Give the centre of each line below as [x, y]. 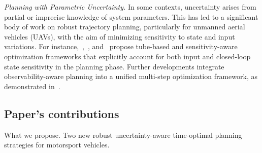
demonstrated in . [32, 86]
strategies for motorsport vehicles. [57, 145]
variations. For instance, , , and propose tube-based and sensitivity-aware [121, 46]
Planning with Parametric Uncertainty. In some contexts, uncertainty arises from [130, 7]
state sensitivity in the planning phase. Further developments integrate [114, 66]
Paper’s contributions [62, 113]
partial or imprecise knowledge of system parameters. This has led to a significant [131, 16]
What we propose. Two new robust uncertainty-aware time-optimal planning [123, 135]
